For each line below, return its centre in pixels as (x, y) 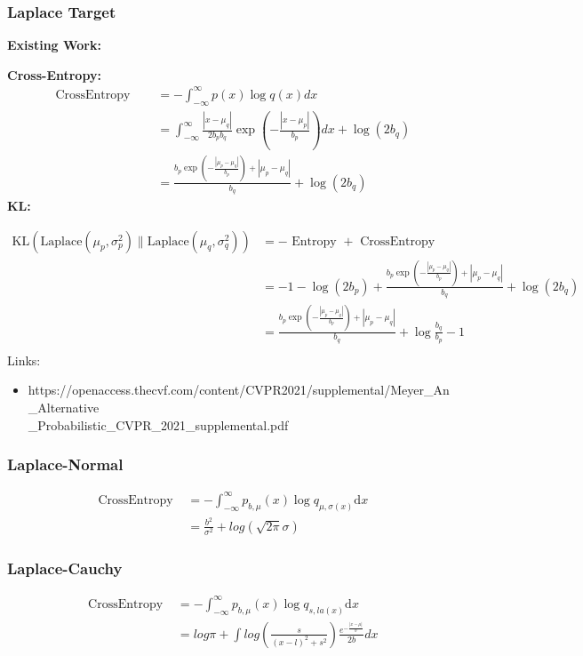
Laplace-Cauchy (65, 568)
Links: (24, 360)
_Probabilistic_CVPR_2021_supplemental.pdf (158, 424)
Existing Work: (54, 45)
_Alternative (64, 408)
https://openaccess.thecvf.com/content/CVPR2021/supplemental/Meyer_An (239, 390)
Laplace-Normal (65, 464)
